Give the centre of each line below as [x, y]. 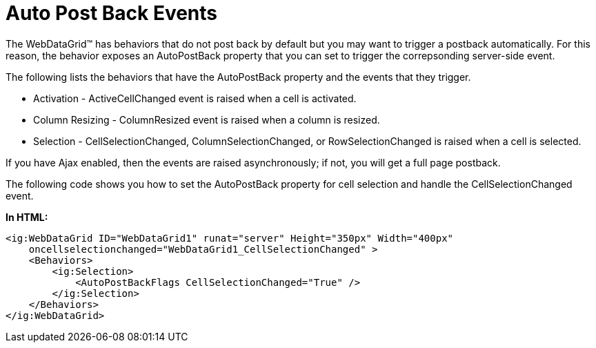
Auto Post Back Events [112, 13]
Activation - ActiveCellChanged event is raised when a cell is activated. [195, 98]
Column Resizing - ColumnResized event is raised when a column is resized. [207, 119]
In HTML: [27, 217]
